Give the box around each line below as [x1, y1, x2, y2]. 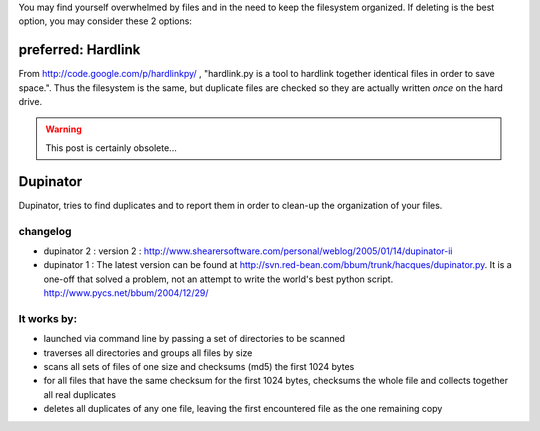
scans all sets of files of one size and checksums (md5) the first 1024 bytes [43, 361, 355, 372]
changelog [18, 224, 72, 238]
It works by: [18, 311, 78, 325]
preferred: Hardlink [18, 41, 141, 59]
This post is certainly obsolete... [45, 141, 177, 154]
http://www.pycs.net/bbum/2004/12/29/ [43, 287, 209, 299]
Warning [45, 123, 82, 135]
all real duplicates [43, 388, 117, 400]
